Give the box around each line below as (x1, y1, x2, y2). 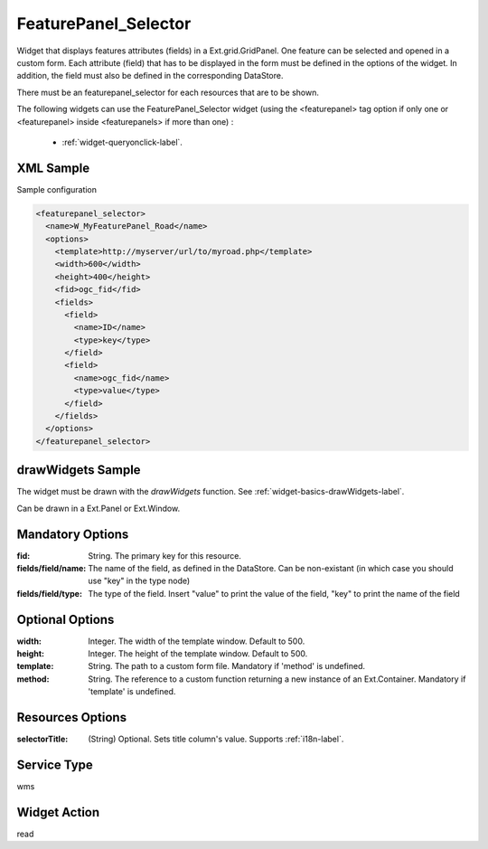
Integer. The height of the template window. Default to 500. (88, 648, 308, 659)
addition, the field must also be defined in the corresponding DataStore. (16, 71, 284, 81)
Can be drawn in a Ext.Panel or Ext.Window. (16, 503, 181, 514)
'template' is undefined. (88, 686, 176, 697)
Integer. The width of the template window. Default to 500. (88, 636, 305, 646)
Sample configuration (16, 184, 98, 194)
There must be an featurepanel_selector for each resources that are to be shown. (16, 87, 320, 98)
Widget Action (16, 805, 100, 820)
